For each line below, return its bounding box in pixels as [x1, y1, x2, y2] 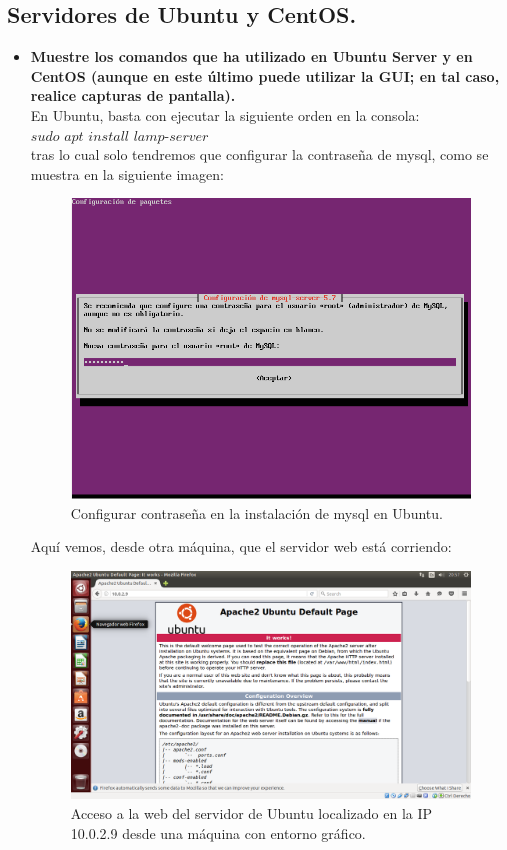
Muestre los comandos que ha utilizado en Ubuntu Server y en [30, 46, 473, 67]
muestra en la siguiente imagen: [30, 163, 224, 184]
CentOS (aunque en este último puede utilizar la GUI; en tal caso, [30, 65, 500, 86]
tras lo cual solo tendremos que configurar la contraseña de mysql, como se [30, 144, 489, 165]
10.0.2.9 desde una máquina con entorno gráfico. [70, 822, 366, 843]
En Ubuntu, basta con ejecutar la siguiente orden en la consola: [30, 104, 420, 125]
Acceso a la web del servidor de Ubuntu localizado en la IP [70, 803, 433, 823]
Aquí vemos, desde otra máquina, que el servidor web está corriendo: [30, 536, 452, 557]
